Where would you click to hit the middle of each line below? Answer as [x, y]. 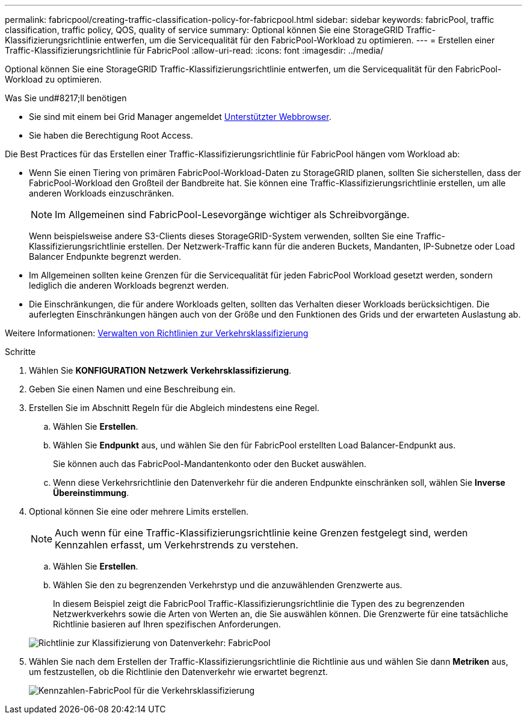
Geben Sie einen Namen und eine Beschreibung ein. [132, 389]
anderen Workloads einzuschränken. [102, 193]
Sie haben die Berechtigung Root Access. [111, 135]
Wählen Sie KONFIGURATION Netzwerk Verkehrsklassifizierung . [160, 370]
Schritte [20, 352]
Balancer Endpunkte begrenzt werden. [105, 256]
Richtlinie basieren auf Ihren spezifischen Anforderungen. [167, 624]
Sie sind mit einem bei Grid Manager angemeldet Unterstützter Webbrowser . [180, 117]
